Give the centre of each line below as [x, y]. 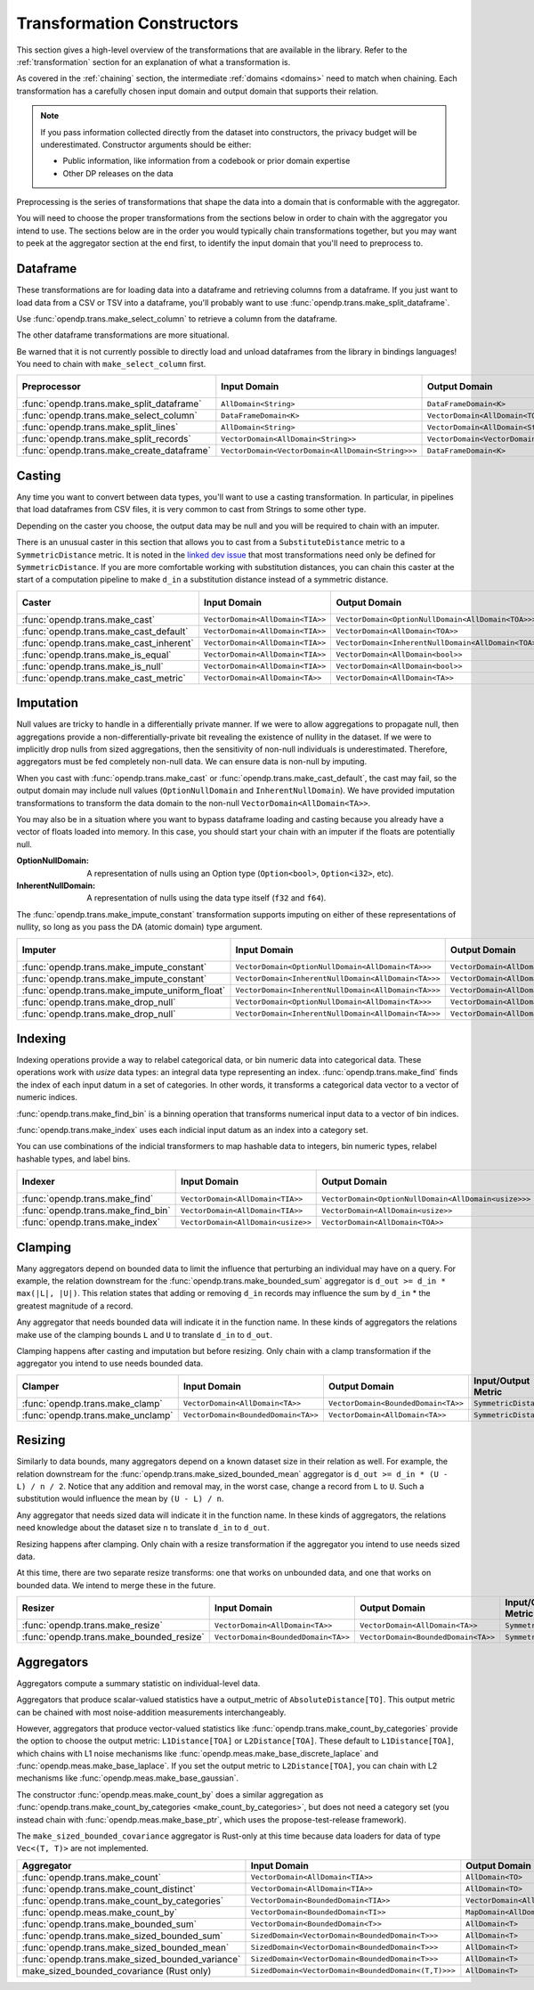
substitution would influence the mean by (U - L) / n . [120, 1499]
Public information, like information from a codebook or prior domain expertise [206, 161]
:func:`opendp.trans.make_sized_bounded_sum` [122, 1936]
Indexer [38, 1182]
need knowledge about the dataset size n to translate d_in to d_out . [143, 1528]
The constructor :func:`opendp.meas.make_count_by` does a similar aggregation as [170, 1794]
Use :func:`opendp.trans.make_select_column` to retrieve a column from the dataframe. [177, 318]
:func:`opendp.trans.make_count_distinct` [109, 1888]
